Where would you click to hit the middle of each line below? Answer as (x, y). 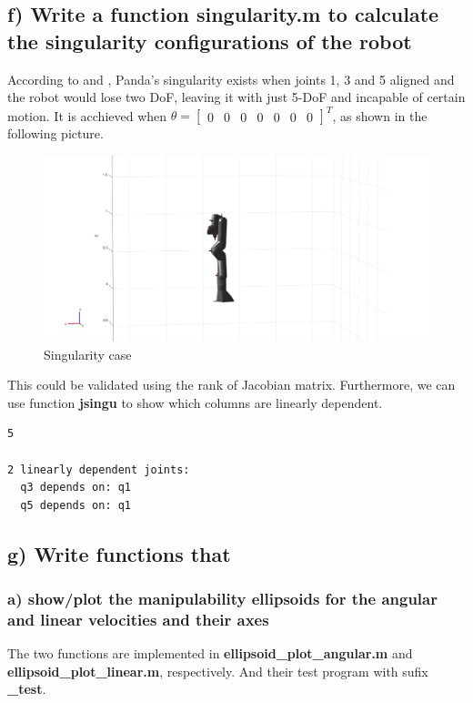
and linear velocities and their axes (138, 619)
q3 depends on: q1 (76, 488)
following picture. (55, 133)
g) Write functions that (119, 553)
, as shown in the (380, 115)
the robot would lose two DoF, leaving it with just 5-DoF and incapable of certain (236, 97)
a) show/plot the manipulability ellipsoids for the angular (222, 599)
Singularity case (88, 354)
